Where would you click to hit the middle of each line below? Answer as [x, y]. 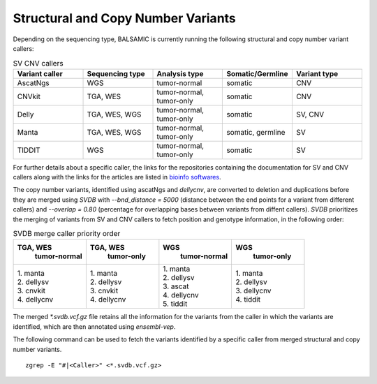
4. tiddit [248, 300]
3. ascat [176, 286]
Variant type [317, 73]
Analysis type [180, 73]
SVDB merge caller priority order [67, 234]
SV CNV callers [38, 63]
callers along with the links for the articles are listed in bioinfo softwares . [117, 177]
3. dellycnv [253, 291]
